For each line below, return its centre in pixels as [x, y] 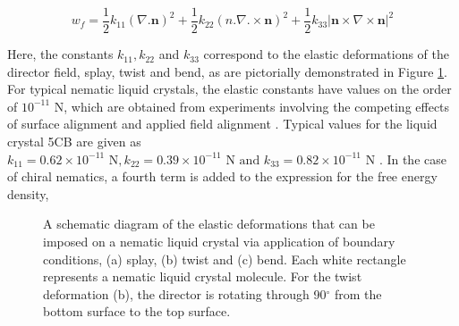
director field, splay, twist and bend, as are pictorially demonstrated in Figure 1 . [227, 71]
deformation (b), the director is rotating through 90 [185, 293]
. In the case [412, 159]
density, [28, 193]
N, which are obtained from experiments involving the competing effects [252, 106]
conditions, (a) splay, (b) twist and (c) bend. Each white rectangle [225, 259]
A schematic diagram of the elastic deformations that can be [209, 224]
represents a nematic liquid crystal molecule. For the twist [203, 276]
